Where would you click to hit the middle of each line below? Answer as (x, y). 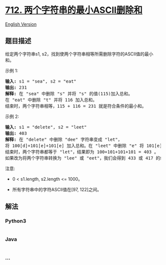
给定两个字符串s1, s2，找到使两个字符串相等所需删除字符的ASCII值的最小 (79, 54)
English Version (21, 24)
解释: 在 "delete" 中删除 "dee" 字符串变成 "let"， (64, 139)
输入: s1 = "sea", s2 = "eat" (41, 81)
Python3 (16, 221)
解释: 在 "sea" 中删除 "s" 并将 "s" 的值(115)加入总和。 (69, 94)
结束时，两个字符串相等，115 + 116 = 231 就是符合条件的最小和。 (76, 106)
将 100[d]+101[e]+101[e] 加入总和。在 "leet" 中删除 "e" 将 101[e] (84, 146)
